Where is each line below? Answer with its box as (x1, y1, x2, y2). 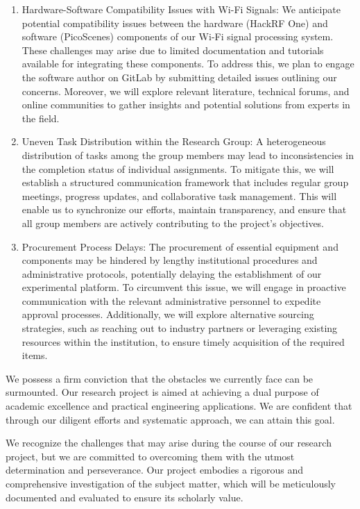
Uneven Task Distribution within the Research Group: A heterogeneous (22, 134, 326, 149)
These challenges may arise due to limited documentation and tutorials (22, 42, 324, 57)
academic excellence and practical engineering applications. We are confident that (6, 399, 352, 413)
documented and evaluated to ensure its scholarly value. (6, 490, 243, 504)
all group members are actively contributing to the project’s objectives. (22, 215, 324, 230)
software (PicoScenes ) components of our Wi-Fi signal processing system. (22, 29, 334, 44)
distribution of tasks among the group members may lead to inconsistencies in (22, 147, 354, 162)
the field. (22, 110, 60, 125)
